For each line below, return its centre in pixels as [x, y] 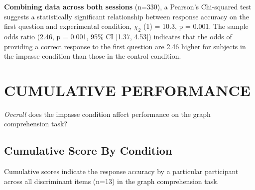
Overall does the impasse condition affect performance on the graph [107, 114]
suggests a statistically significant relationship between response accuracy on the [127, 16]
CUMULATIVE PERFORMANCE [127, 90]
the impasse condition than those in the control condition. [93, 56]
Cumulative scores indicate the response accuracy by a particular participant [121, 171]
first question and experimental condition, [68, 26]
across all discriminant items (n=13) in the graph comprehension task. [112, 181]
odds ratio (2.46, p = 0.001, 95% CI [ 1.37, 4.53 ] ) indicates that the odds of [118, 36]
